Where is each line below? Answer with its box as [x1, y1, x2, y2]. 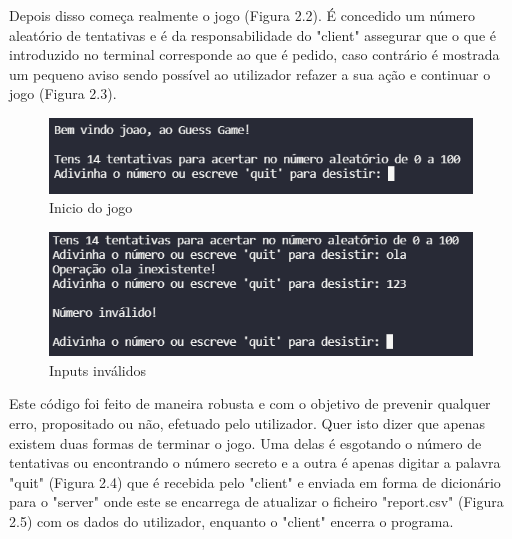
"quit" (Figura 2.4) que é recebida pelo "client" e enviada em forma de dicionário [9, 471, 501, 492]
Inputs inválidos [49, 359, 147, 380]
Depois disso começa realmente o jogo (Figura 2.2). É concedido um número [9, 5, 476, 25]
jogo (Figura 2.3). [9, 83, 117, 104]
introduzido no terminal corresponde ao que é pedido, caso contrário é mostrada [9, 44, 500, 65]
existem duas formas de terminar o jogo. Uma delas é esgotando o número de [9, 432, 482, 453]
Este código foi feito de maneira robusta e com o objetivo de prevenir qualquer [9, 393, 491, 414]
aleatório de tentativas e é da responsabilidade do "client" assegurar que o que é [9, 24, 496, 45]
